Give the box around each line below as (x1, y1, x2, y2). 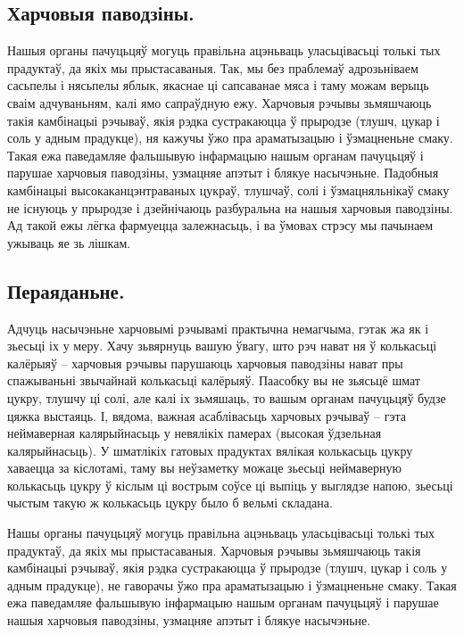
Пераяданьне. (7, 276, 125, 304)
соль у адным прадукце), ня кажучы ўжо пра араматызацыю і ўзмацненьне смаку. (7, 128, 453, 147)
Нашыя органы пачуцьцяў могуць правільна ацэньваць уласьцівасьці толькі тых (7, 41, 441, 60)
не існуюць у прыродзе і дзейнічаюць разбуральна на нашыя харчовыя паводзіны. (7, 198, 453, 217)
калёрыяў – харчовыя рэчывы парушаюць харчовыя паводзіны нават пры (7, 353, 403, 372)
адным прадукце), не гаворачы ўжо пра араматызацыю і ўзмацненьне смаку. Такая (7, 575, 457, 594)
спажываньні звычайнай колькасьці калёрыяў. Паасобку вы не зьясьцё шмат (7, 371, 420, 390)
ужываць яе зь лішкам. (7, 233, 131, 252)
